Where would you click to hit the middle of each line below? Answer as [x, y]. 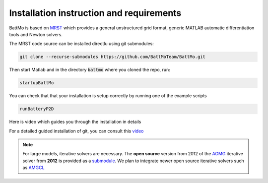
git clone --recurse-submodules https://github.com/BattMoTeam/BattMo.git [113, 57]
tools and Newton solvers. [36, 34]
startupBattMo [37, 83]
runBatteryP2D [37, 109]
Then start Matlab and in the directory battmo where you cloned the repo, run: [90, 70]
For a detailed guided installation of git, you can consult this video [76, 131]
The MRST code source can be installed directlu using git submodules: [81, 44]
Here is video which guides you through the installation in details [75, 122]
